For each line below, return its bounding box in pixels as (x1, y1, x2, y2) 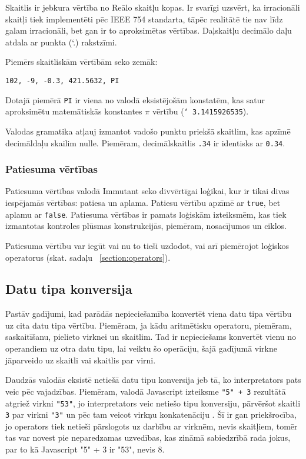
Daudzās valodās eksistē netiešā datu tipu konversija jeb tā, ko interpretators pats (5, 373, 301, 386)
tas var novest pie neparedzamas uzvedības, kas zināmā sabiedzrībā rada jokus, (5, 431, 291, 444)
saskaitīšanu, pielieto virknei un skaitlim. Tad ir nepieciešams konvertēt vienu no (5, 330, 297, 343)
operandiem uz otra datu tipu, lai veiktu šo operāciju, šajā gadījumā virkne (5, 342, 277, 355)
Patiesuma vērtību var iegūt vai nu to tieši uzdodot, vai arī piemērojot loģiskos (5, 239, 290, 251)
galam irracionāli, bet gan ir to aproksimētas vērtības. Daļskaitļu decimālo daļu (5, 24, 292, 37)
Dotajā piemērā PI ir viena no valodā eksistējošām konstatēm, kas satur (5, 93, 265, 106)
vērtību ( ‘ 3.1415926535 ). (152, 105, 249, 117)
